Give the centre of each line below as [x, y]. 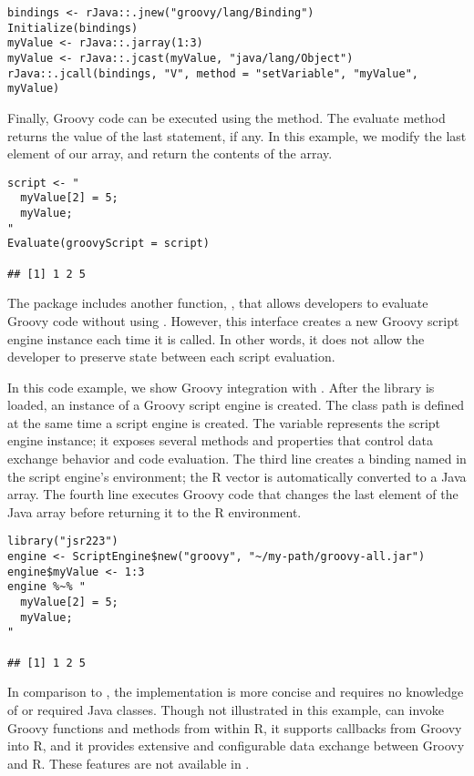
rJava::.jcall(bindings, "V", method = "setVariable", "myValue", [213, 73]
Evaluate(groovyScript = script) [108, 244]
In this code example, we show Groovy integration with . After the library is [221, 387]
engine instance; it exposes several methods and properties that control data [220, 440]
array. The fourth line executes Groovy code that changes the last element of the [233, 494]
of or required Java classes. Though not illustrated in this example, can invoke [226, 709]
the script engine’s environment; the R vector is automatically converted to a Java [237, 476]
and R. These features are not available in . [129, 763]
